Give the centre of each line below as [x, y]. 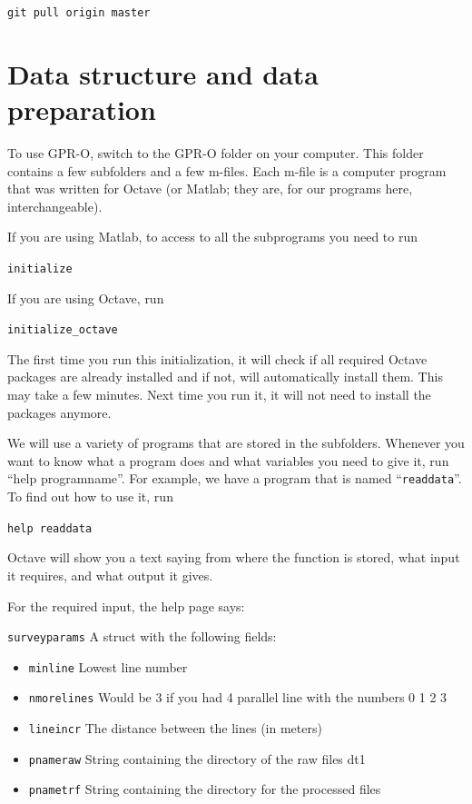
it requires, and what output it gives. [110, 575]
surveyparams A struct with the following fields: [142, 636]
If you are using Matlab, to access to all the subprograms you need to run [213, 237]
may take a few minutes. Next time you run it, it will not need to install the [219, 395]
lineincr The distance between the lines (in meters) [175, 728]
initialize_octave [63, 330]
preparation [82, 109]
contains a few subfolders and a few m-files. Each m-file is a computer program [227, 170]
